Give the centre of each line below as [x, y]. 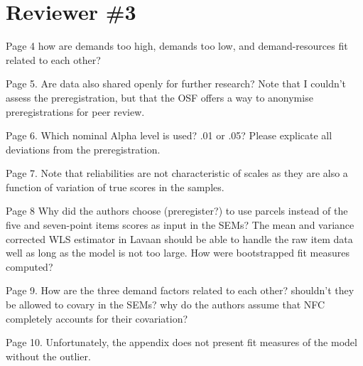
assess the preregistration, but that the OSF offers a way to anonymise [159, 97]
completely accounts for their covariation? [97, 318]
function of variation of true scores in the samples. [115, 187]
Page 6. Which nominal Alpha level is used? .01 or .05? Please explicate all [169, 135]
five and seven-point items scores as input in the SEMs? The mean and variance [180, 225]
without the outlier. [48, 356]
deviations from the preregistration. [83, 149]
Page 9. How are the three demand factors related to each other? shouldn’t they [180, 290]
